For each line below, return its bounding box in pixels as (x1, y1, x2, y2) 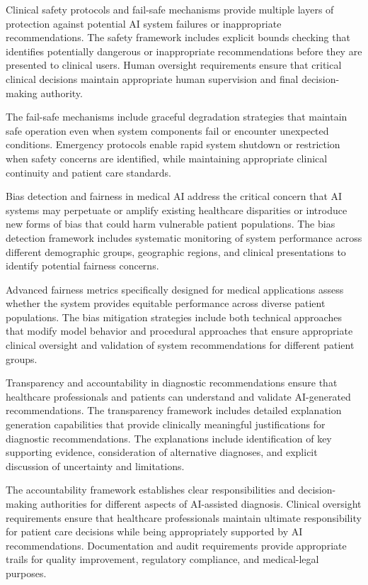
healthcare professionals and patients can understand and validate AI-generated (6, 389, 351, 403)
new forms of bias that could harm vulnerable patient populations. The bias (6, 216, 335, 231)
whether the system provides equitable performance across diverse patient (6, 296, 326, 311)
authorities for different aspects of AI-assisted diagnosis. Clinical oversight (40, 496, 362, 511)
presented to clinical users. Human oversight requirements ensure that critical (6, 57, 342, 72)
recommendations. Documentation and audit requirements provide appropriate (6, 537, 347, 552)
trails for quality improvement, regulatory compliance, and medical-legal (6, 552, 319, 567)
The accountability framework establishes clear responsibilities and (6, 482, 295, 497)
